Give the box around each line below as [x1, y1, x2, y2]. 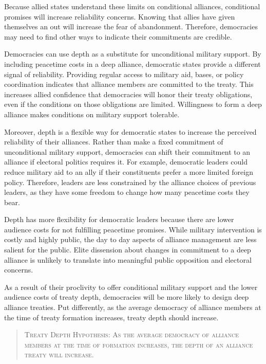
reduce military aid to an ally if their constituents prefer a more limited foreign [4, 166, 254, 177]
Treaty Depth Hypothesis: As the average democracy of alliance [24, 329, 239, 340]
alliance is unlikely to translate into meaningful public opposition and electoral [4, 254, 252, 265]
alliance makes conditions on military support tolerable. [4, 108, 180, 119]
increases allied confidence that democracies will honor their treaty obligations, [4, 88, 253, 99]
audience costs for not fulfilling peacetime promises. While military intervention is [4, 224, 262, 234]
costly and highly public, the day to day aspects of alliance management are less [4, 234, 257, 245]
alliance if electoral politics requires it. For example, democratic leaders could [4, 156, 248, 167]
